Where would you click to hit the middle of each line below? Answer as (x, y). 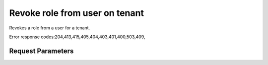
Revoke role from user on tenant (76, 13)
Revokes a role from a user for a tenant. (50, 28)
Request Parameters (41, 51)
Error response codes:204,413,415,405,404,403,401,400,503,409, (77, 37)
